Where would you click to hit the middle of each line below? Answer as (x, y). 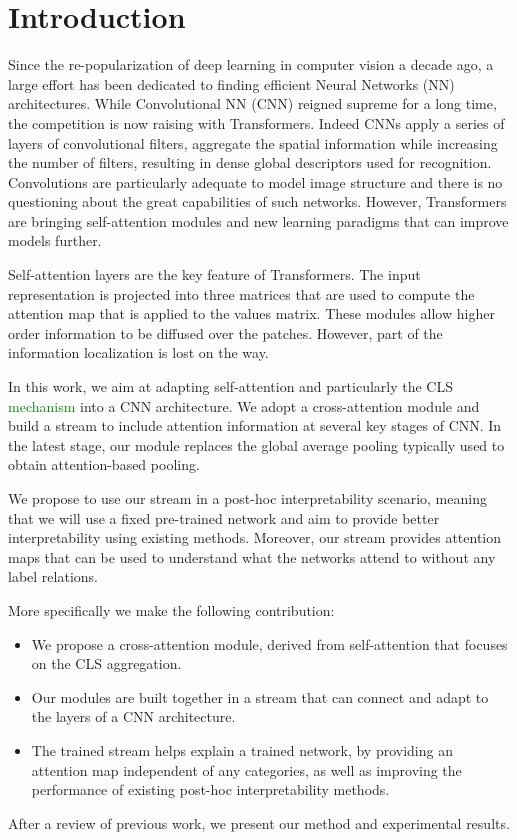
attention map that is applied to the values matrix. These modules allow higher (251, 313)
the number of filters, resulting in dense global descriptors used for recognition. (250, 162)
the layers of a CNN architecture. (133, 716)
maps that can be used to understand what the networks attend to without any (252, 556)
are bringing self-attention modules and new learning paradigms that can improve (258, 220)
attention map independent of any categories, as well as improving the (246, 769)
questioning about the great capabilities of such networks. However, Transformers (257, 201)
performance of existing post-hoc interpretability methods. (210, 789)
